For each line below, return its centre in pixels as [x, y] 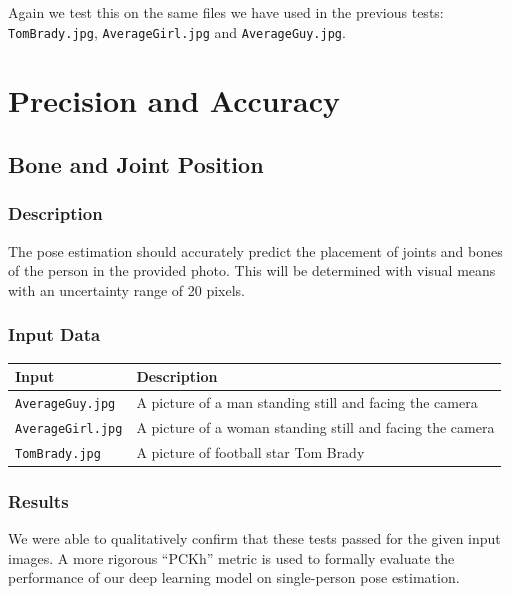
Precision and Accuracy [174, 100]
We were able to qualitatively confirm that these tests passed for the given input [254, 538]
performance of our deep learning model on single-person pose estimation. [234, 577]
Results [38, 500]
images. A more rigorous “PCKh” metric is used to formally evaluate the [231, 557]
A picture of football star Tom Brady [250, 451]
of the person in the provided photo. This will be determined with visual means [252, 270]
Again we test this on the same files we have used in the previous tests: [226, 12]
